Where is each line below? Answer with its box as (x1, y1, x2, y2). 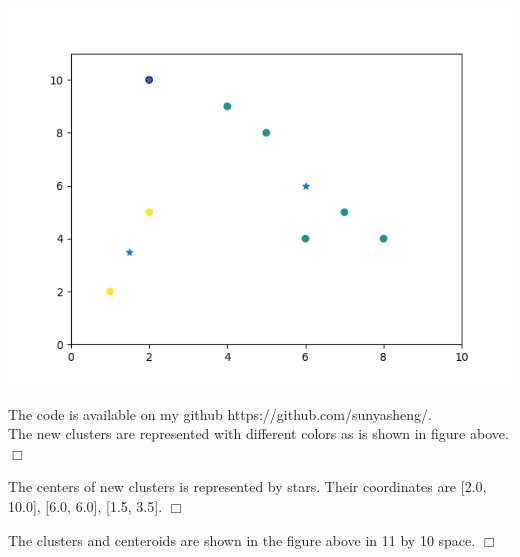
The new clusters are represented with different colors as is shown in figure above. (8, 423, 509, 444)
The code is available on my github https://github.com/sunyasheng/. (8, 403, 432, 424)
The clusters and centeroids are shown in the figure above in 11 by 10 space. (8, 529, 476, 550)
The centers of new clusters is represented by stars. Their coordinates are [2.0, (8, 476, 487, 497)
